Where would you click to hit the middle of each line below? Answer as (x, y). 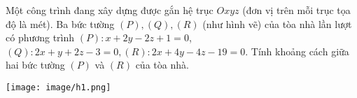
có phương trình (40, 37)
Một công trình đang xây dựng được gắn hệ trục (110, 10)
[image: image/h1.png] (58, 87)
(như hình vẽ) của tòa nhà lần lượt (277, 23)
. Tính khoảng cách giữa (297, 51)
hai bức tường (35, 65)
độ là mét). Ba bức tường (60, 23)
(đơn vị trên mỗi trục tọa (296, 10)
